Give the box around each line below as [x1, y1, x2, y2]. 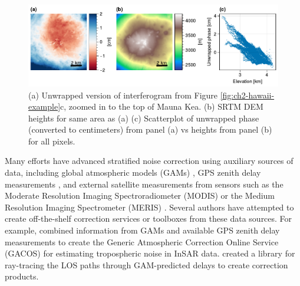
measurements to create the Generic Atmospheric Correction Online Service [5, 235, 279, 248]
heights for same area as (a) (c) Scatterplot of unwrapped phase [28, 111, 259, 124]
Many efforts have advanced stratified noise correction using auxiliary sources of [5, 154, 294, 167]
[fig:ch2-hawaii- [220, 88, 275, 101]
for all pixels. [28, 134, 75, 147]
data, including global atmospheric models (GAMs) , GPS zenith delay [5, 166, 261, 179]
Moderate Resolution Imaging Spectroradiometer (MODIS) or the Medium [5, 189, 275, 202]
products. [5, 270, 39, 282]
